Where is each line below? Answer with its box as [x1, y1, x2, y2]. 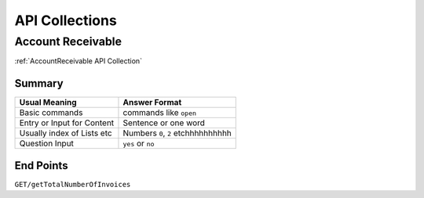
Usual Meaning [19, 97, 78, 108]
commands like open [122, 107, 196, 118]
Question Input [19, 138, 75, 149]
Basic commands [19, 107, 83, 118]
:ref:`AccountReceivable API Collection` [14, 56, 143, 66]
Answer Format [122, 97, 182, 108]
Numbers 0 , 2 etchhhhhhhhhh [122, 128, 232, 139]
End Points [14, 159, 68, 172]
